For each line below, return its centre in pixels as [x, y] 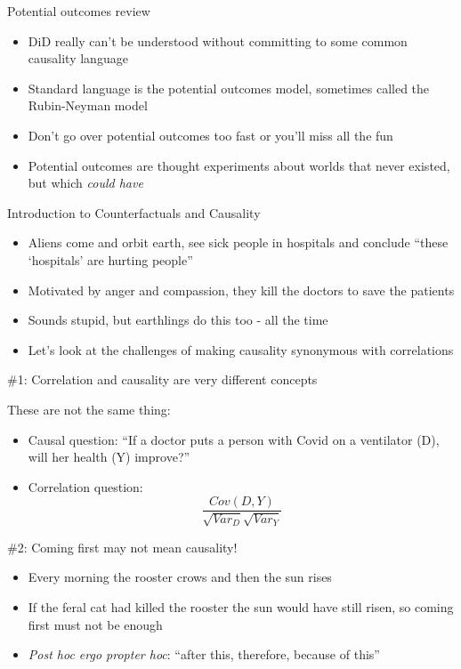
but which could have [85, 183]
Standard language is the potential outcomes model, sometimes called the [229, 88]
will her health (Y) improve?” [109, 457]
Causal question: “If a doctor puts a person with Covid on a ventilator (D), [234, 439]
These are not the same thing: [89, 409]
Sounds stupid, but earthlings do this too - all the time [178, 320]
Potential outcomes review [79, 11]
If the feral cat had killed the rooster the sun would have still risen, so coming [241, 606]
